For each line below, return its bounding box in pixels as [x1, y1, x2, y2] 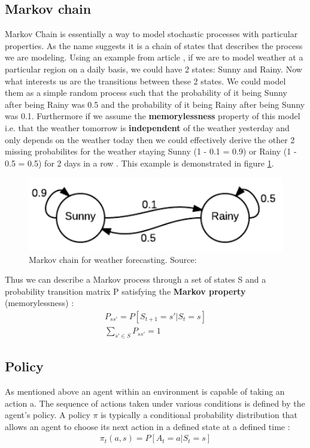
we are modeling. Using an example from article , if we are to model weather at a [5, 51, 303, 63]
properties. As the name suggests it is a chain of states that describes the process [5, 39, 303, 52]
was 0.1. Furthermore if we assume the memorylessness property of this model [5, 110, 300, 122]
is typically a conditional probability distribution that [101, 408, 298, 421]
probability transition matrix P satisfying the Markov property [5, 284, 246, 297]
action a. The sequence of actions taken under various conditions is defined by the [5, 396, 305, 409]
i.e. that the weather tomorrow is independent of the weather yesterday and [5, 121, 290, 134]
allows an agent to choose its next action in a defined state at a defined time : [5, 420, 290, 432]
